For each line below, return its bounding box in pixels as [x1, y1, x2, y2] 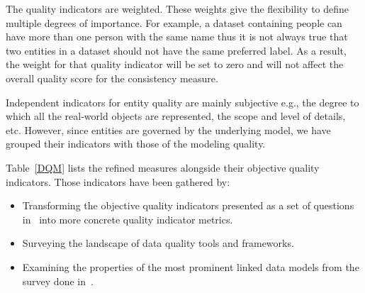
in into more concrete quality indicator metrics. [22, 211, 233, 226]
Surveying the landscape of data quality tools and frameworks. [22, 236, 294, 250]
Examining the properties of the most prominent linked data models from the [22, 259, 359, 274]
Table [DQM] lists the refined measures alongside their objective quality [6, 160, 320, 175]
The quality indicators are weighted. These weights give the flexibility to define [6, 1, 349, 16]
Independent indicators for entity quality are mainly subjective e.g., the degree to [6, 94, 359, 109]
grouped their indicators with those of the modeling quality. [6, 136, 266, 151]
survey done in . [22, 273, 94, 288]
